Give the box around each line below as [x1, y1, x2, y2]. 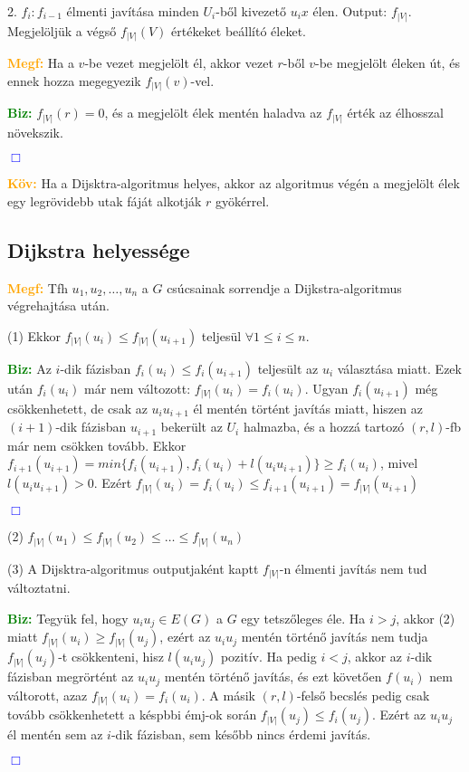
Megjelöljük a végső [7, 21, 117, 40]
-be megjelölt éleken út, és [315, 53, 460, 72]
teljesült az [257, 358, 319, 377]
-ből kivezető [215, 2, 286, 20]
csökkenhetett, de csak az [7, 398, 148, 417]
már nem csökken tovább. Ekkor [7, 435, 187, 454]
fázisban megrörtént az [7, 667, 134, 686]
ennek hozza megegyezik [7, 71, 141, 90]
